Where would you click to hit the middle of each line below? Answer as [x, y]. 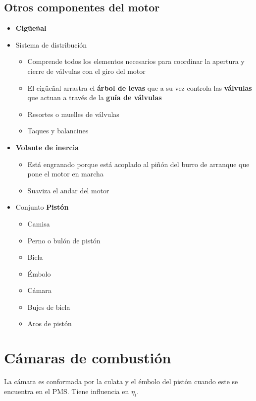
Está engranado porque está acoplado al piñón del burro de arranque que [138, 164]
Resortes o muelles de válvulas [73, 114]
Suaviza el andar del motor [68, 190]
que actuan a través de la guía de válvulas [95, 97]
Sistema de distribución [51, 44]
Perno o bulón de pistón [64, 240]
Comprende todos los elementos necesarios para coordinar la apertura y [136, 61]
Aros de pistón [50, 323]
